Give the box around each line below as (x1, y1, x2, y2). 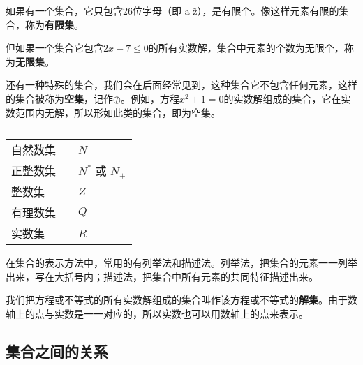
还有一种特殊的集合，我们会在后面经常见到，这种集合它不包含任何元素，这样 (6, 77, 357, 92)
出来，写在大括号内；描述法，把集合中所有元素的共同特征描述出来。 (6, 269, 318, 283)
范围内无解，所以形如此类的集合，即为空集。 (15, 105, 221, 119)
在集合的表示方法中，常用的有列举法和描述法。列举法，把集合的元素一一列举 (6, 255, 357, 270)
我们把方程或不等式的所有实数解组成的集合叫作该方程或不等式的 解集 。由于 (6, 292, 348, 307)
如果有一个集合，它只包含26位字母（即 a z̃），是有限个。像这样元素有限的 (6, 3, 339, 17)
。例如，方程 (120, 91, 179, 105)
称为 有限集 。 (24, 17, 84, 31)
